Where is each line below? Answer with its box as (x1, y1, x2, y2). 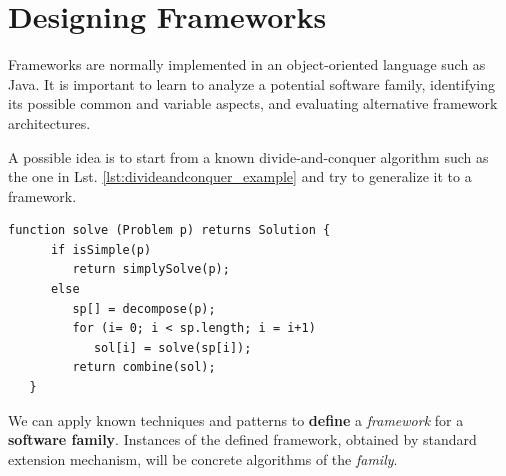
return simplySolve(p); (72, 262, 230, 277)
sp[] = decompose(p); (72, 301, 216, 316)
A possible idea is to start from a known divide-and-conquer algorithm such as (8, 146, 489, 167)
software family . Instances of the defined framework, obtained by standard (8, 429, 477, 450)
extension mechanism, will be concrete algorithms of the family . (8, 448, 398, 469)
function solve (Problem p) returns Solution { (8, 223, 331, 238)
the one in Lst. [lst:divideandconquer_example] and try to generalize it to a (8, 166, 472, 187)
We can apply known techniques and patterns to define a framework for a (8, 409, 464, 430)
